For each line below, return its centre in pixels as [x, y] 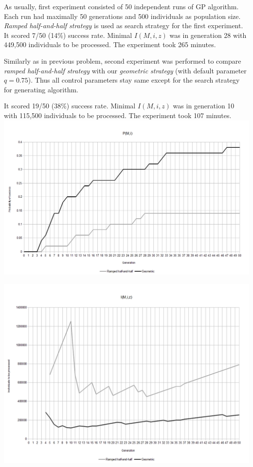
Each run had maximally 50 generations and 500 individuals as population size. [122, 16]
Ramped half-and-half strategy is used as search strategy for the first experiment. [124, 26]
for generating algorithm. [41, 89]
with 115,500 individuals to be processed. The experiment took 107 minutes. [118, 115]
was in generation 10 [204, 106]
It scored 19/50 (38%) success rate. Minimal [70, 106]
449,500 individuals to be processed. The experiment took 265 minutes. [110, 44]
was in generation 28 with [208, 35]
